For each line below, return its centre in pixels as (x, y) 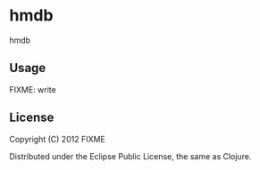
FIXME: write (33, 89)
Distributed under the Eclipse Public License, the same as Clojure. (130, 156)
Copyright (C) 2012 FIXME (57, 139)
